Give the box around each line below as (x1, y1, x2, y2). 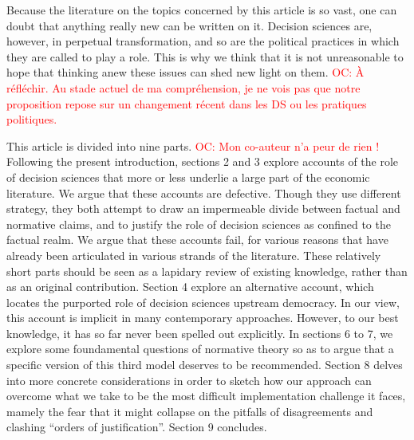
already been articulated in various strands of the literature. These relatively (6, 246, 381, 263)
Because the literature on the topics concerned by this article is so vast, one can (6, 2, 397, 18)
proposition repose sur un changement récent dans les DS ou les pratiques (6, 95, 367, 112)
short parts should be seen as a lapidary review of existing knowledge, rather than (6, 262, 408, 279)
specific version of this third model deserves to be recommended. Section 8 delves (6, 356, 403, 373)
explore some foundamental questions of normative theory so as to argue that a (6, 340, 394, 357)
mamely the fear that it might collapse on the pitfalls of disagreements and (6, 403, 373, 419)
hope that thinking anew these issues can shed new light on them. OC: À (6, 64, 365, 81)
